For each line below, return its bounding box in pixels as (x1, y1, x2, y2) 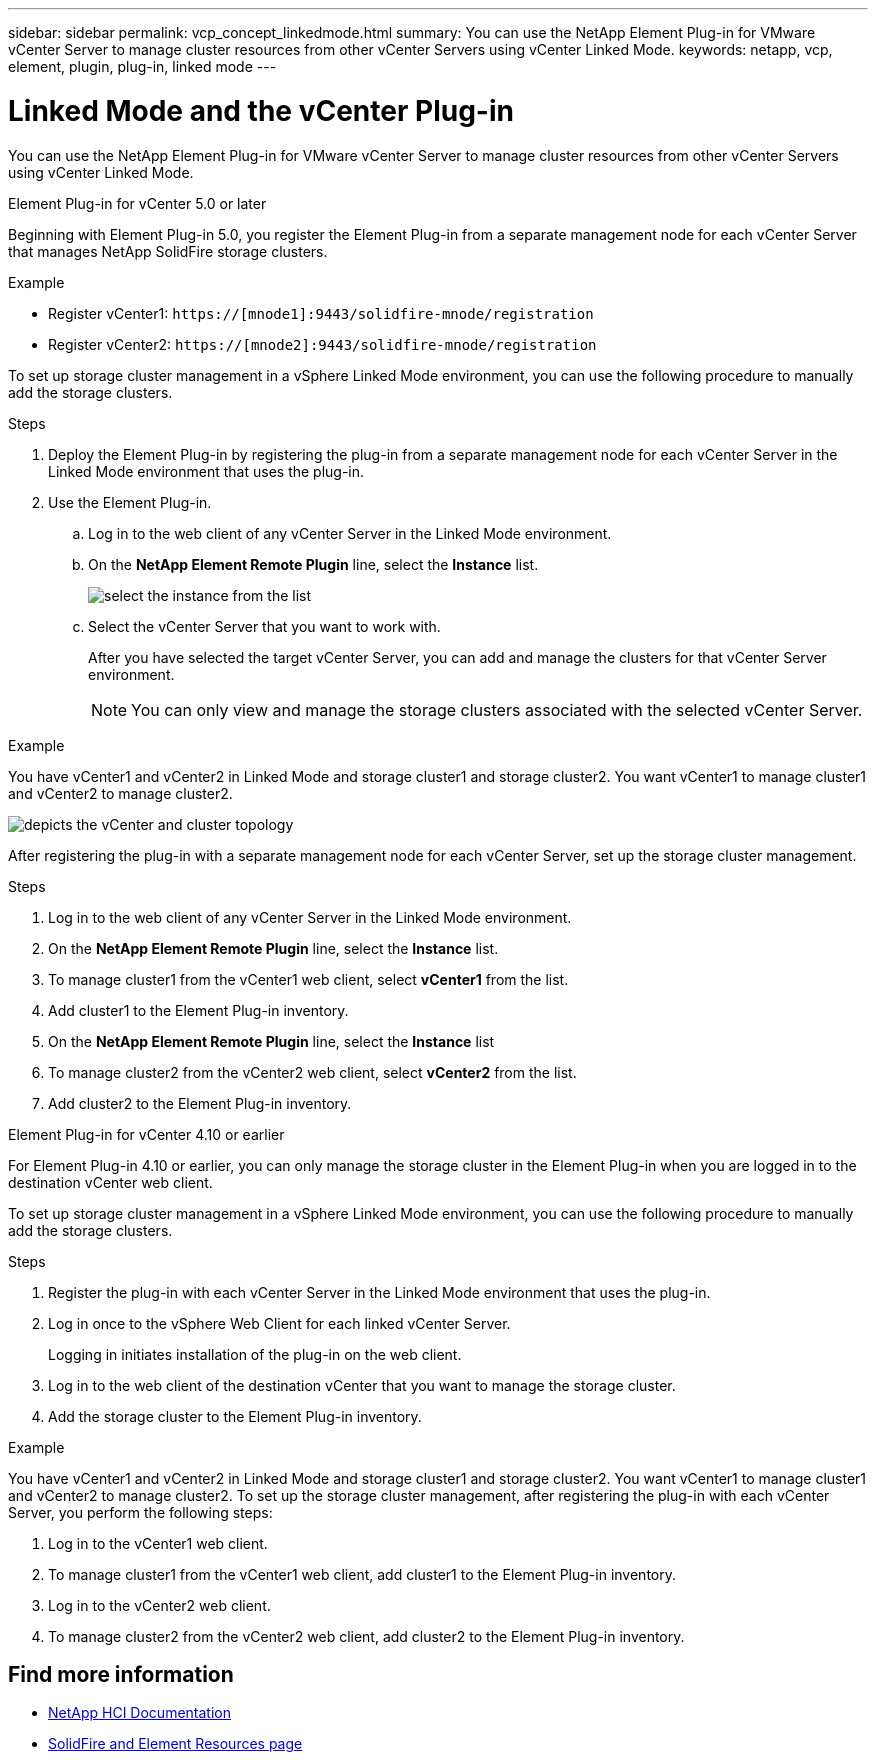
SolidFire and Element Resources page (48, 1735, 303, 1753)
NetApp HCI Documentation (48, 1704, 231, 1722)
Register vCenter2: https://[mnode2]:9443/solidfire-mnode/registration (48, 335, 597, 353)
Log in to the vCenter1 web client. (48, 1534, 268, 1552)
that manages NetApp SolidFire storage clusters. (8, 242, 328, 260)
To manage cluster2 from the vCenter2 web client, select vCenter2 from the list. (48, 1063, 577, 1081)
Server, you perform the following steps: (8, 1503, 273, 1521)
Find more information (8, 1661, 234, 1687)
